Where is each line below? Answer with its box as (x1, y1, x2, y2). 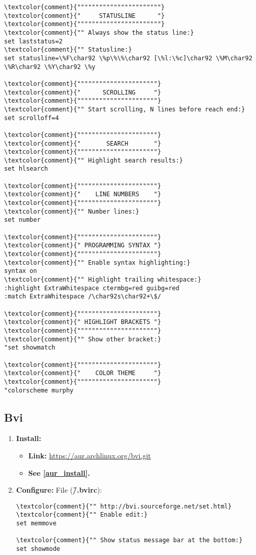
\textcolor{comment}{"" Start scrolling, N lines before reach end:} (4, 105, 245, 113)
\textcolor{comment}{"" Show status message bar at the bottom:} (16, 537, 243, 544)
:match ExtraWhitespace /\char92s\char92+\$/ (4, 293, 161, 300)
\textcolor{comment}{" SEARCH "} (4, 140, 161, 147)
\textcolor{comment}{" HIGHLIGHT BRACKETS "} (4, 318, 161, 326)
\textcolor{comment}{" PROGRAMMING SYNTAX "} (4, 242, 161, 249)
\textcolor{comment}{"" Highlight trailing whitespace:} (4, 276, 201, 283)
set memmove (16, 520, 57, 527)
